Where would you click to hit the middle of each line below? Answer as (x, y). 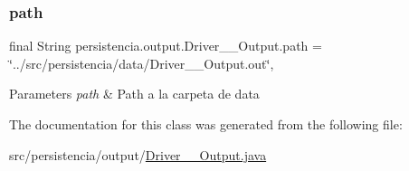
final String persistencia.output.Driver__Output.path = (166, 46)
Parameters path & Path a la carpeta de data (134, 94)
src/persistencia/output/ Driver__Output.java (138, 154)
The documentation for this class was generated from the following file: (206, 124)
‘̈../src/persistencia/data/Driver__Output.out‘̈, (142, 63)
